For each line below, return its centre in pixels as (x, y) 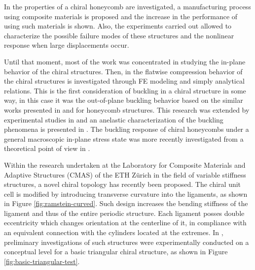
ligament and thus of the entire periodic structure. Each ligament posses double (124, 213)
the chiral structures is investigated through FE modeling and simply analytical (124, 81)
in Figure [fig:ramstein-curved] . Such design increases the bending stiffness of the (126, 203)
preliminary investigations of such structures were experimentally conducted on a (127, 242)
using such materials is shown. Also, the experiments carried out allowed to (118, 26)
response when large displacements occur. (67, 45)
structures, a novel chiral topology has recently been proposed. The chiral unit (123, 184)
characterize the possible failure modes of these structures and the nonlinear (119, 35)
